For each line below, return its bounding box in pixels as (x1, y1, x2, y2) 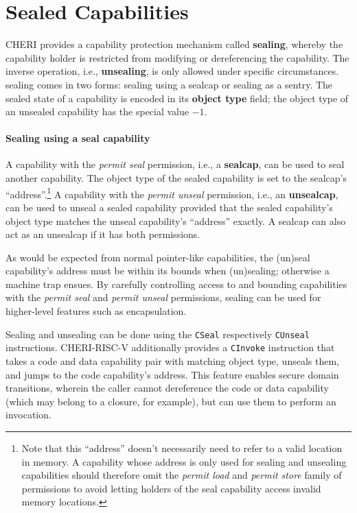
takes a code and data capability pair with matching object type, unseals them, (5, 353, 339, 368)
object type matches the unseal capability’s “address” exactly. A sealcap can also (5, 213, 346, 228)
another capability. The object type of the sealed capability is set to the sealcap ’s (5, 171, 347, 185)
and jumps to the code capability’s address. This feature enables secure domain (5, 367, 339, 381)
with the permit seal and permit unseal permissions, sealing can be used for (5, 290, 321, 305)
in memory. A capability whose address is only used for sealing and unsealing (21, 454, 347, 468)
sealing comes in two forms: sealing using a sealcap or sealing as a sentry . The (5, 77, 333, 91)
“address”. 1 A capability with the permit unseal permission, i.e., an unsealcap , (5, 184, 338, 201)
